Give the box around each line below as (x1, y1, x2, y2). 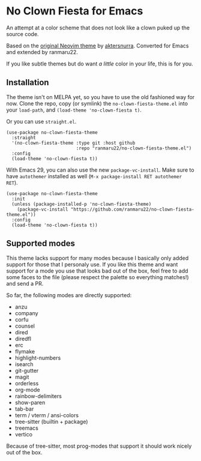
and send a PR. (6, 280, 44, 287)
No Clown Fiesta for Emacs (6, 4, 143, 18)
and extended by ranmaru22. (6, 48, 78, 55)
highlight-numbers (14, 354, 61, 361)
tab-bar (14, 405, 34, 412)
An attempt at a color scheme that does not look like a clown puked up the (6, 24, 190, 31)
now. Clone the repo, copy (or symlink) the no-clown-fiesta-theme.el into (6, 100, 188, 107)
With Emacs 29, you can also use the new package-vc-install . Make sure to (6, 166, 194, 173)
